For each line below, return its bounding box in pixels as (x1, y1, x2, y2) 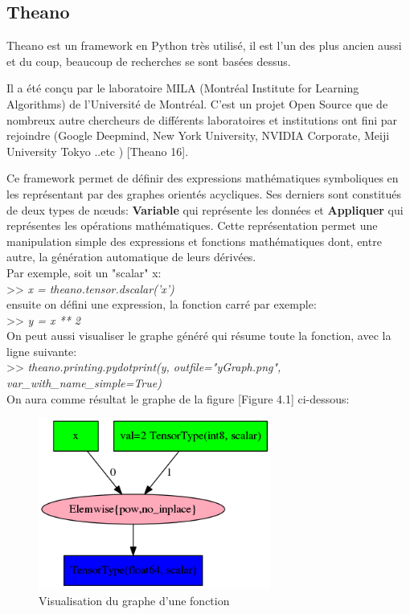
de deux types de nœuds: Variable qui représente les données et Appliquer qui (6, 201, 404, 218)
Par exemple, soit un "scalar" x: (6, 264, 162, 280)
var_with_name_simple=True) (6, 375, 162, 391)
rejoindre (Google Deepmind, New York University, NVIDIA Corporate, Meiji (6, 127, 390, 144)
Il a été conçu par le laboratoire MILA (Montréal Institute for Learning (6, 80, 359, 96)
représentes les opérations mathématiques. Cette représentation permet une (6, 217, 378, 234)
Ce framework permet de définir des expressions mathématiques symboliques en (6, 170, 399, 186)
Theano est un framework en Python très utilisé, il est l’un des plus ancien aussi (6, 37, 402, 54)
